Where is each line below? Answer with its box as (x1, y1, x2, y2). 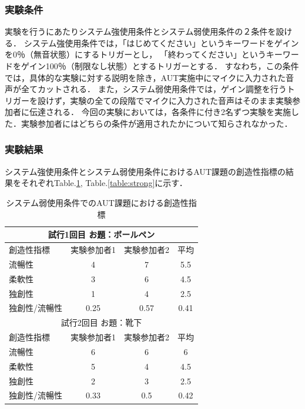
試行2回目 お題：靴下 (61, 316, 142, 329)
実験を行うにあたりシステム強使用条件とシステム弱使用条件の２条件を (5, 25, 276, 38)
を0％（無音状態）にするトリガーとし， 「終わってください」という (5, 48, 266, 60)
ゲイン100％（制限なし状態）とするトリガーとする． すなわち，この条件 (21, 60, 299, 72)
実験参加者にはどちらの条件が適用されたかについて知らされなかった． (21, 117, 293, 129)
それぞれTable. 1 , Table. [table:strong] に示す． (21, 177, 187, 189)
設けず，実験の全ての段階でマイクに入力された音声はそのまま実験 (37, 94, 293, 106)
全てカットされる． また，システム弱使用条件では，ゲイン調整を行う (21, 83, 287, 95)
